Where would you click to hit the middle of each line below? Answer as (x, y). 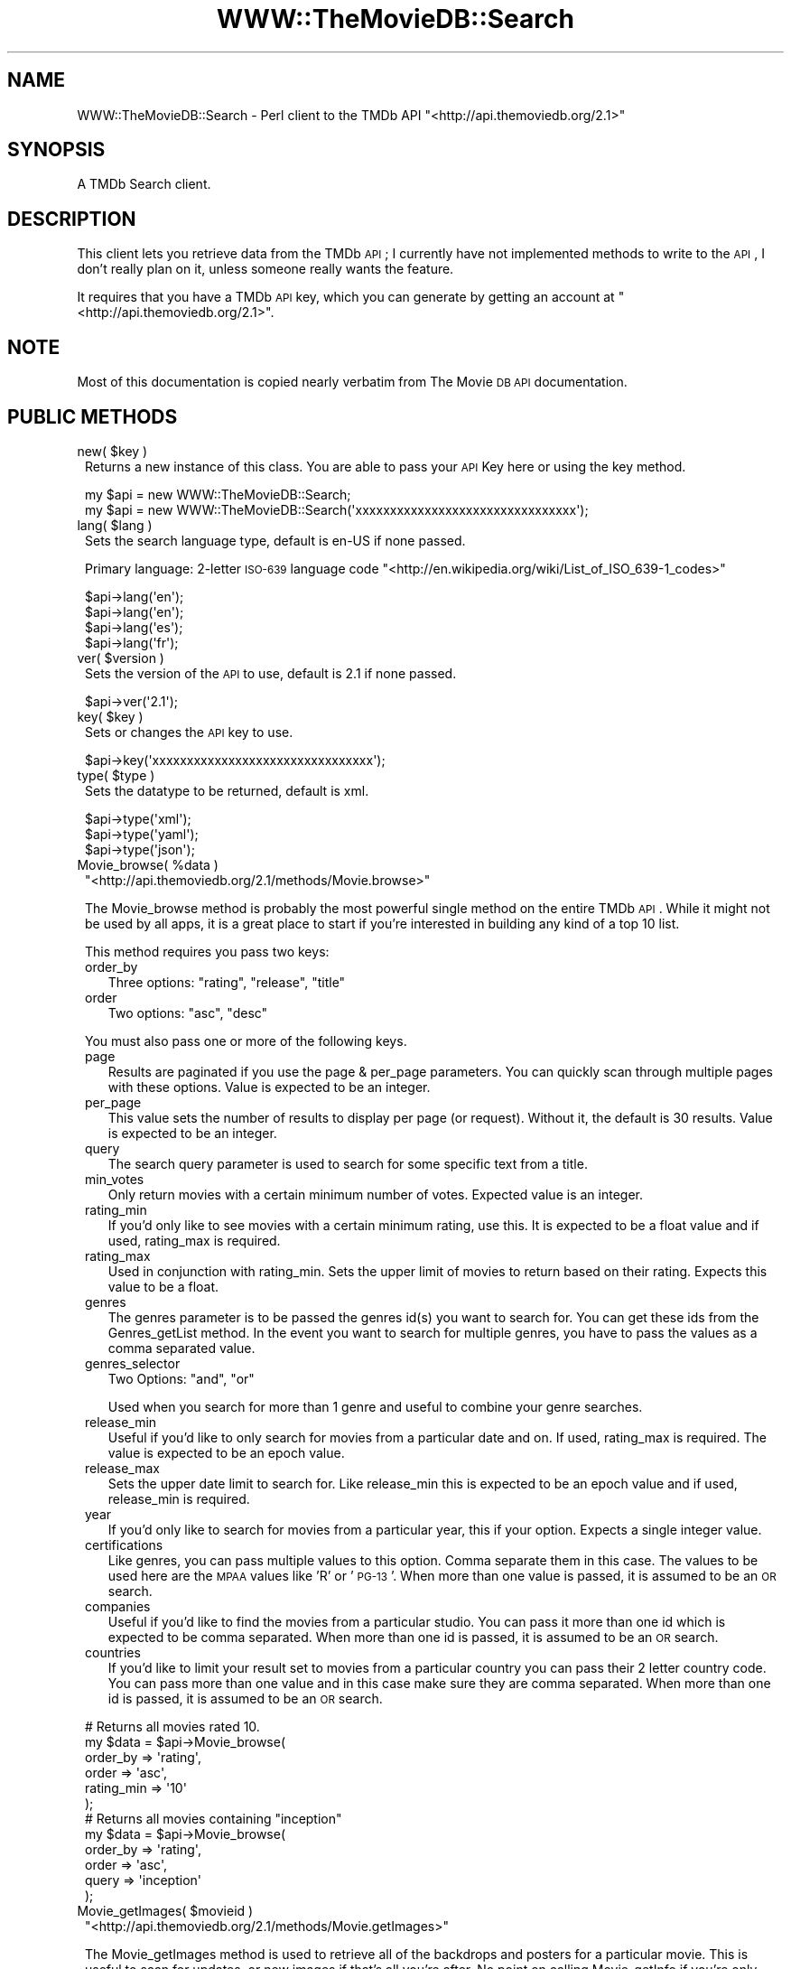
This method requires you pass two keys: (207, 951)
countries (113, 1652)
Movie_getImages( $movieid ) (165, 1910)
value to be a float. (163, 1286)
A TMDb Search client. (144, 184)
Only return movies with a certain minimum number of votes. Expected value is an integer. (375, 1194)
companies (118, 1606)
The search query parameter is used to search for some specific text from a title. (348, 1163)
